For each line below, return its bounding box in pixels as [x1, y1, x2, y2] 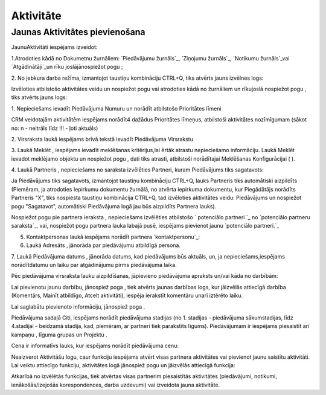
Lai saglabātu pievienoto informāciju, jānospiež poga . [11, 303, 145, 310]
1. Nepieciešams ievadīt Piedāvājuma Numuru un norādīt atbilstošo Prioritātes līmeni [11, 104, 222, 112]
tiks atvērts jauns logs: [11, 94, 68, 101]
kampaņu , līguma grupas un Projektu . [11, 331, 108, 338]
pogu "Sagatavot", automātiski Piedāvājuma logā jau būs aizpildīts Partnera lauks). [11, 202, 217, 210]
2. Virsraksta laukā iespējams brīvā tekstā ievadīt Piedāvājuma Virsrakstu [11, 135, 193, 143]
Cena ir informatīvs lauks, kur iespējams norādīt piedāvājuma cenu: [11, 342, 179, 350]
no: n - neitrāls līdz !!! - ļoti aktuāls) [11, 124, 98, 132]
